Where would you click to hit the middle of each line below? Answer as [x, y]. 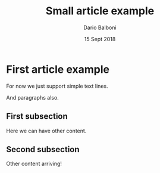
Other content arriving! [34, 164]
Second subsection [43, 149]
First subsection [37, 117]
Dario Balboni [100, 27]
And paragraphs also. [33, 97]
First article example [58, 69]
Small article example [100, 11]
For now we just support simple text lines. [57, 86]
